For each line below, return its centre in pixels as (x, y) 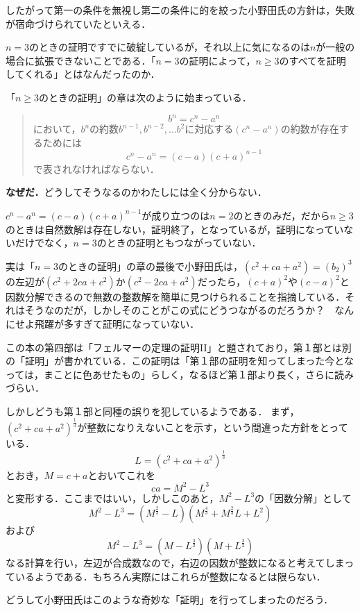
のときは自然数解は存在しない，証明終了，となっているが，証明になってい (175, 229)
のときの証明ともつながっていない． (179, 243)
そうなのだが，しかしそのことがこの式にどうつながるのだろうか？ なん (189, 310)
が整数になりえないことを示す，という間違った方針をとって (213, 427)
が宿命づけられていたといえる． (78, 23)
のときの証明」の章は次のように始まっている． (145, 97)
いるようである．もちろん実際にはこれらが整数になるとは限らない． (170, 576)
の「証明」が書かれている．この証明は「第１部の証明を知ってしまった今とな (180, 361)
